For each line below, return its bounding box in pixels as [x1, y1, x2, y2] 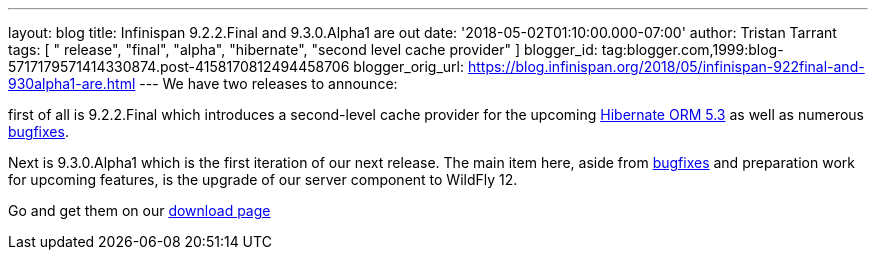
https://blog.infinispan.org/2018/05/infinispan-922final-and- [467, 58, 865, 75]
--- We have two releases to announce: [139, 75, 398, 92]
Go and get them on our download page [8, 202, 271, 219]
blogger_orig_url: [353, 58, 465, 75]
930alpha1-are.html [8, 75, 136, 92]
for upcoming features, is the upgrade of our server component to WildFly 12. [8, 171, 518, 188]
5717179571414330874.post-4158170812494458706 [8, 58, 350, 75]
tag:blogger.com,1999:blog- [601, 41, 784, 58]
